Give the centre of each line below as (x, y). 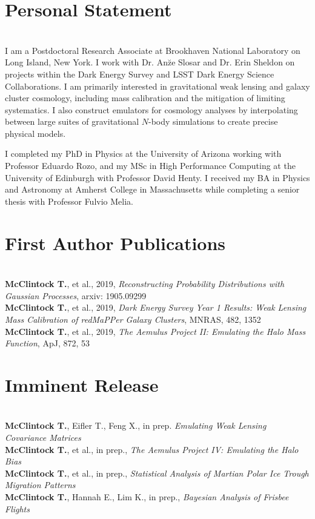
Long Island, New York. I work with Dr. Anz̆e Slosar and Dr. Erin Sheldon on (150, 62)
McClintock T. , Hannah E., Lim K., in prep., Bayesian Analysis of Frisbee (147, 497)
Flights (17, 508)
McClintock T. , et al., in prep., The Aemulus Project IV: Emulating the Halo (152, 449)
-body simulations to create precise (213, 121)
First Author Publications (115, 243)
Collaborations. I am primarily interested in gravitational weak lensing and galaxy (157, 86)
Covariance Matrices (43, 438)
